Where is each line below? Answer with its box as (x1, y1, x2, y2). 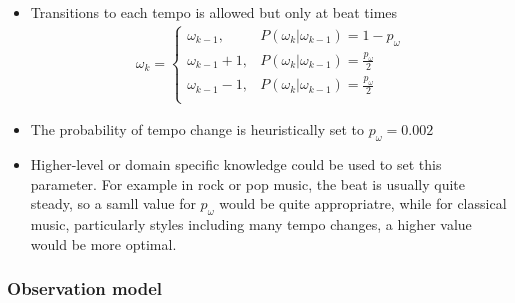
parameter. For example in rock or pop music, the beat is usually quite (30, 173, 466, 194)
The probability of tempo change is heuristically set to (30, 119, 364, 140)
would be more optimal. (30, 233, 177, 254)
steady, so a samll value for (30, 193, 196, 214)
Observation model (7, 276, 162, 301)
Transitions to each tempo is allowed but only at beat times (30, 2, 398, 22)
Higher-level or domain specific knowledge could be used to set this (30, 154, 442, 175)
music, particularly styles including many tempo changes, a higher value (30, 214, 472, 235)
